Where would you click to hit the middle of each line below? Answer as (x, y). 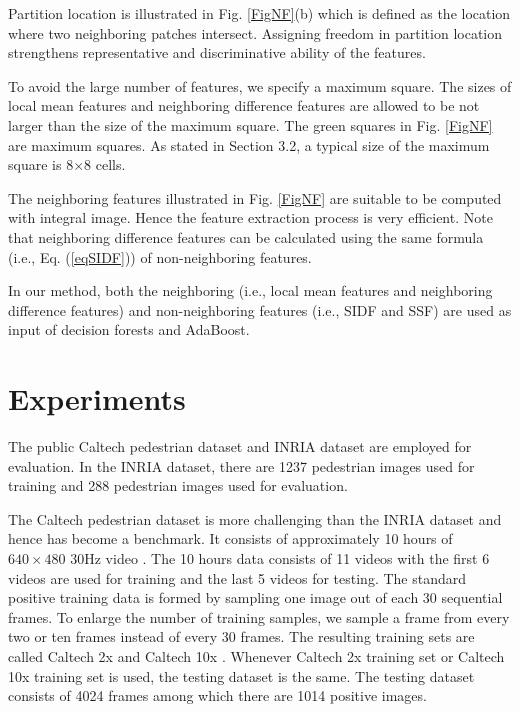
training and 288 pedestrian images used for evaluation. (178, 485)
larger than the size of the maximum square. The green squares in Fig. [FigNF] (250, 124)
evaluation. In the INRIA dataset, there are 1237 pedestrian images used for (241, 465)
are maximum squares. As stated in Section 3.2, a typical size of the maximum (249, 144)
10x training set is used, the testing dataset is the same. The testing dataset (241, 675)
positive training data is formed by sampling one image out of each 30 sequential (255, 597)
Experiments (97, 398)
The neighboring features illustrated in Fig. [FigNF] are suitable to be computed (255, 197)
